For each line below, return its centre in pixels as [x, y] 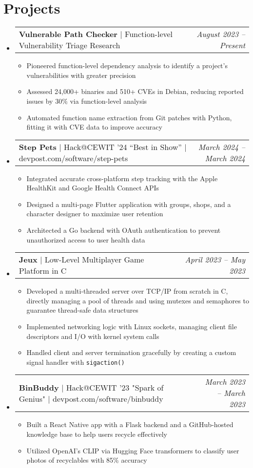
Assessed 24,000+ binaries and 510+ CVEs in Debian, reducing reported [135, 91]
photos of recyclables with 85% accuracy [87, 460]
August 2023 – [221, 34]
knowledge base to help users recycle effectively [97, 434]
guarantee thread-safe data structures [82, 310]
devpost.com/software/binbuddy [108, 398]
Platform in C [43, 271]
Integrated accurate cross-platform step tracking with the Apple [122, 178]
